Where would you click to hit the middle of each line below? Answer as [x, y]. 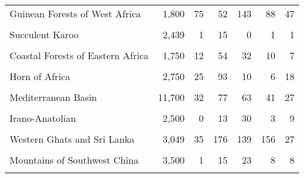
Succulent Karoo [44, 34]
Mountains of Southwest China [74, 160]
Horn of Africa [40, 76]
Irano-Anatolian [43, 118]
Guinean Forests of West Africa [75, 13]
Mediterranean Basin [53, 97]
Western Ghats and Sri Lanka [72, 139]
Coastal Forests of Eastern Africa [79, 55]
